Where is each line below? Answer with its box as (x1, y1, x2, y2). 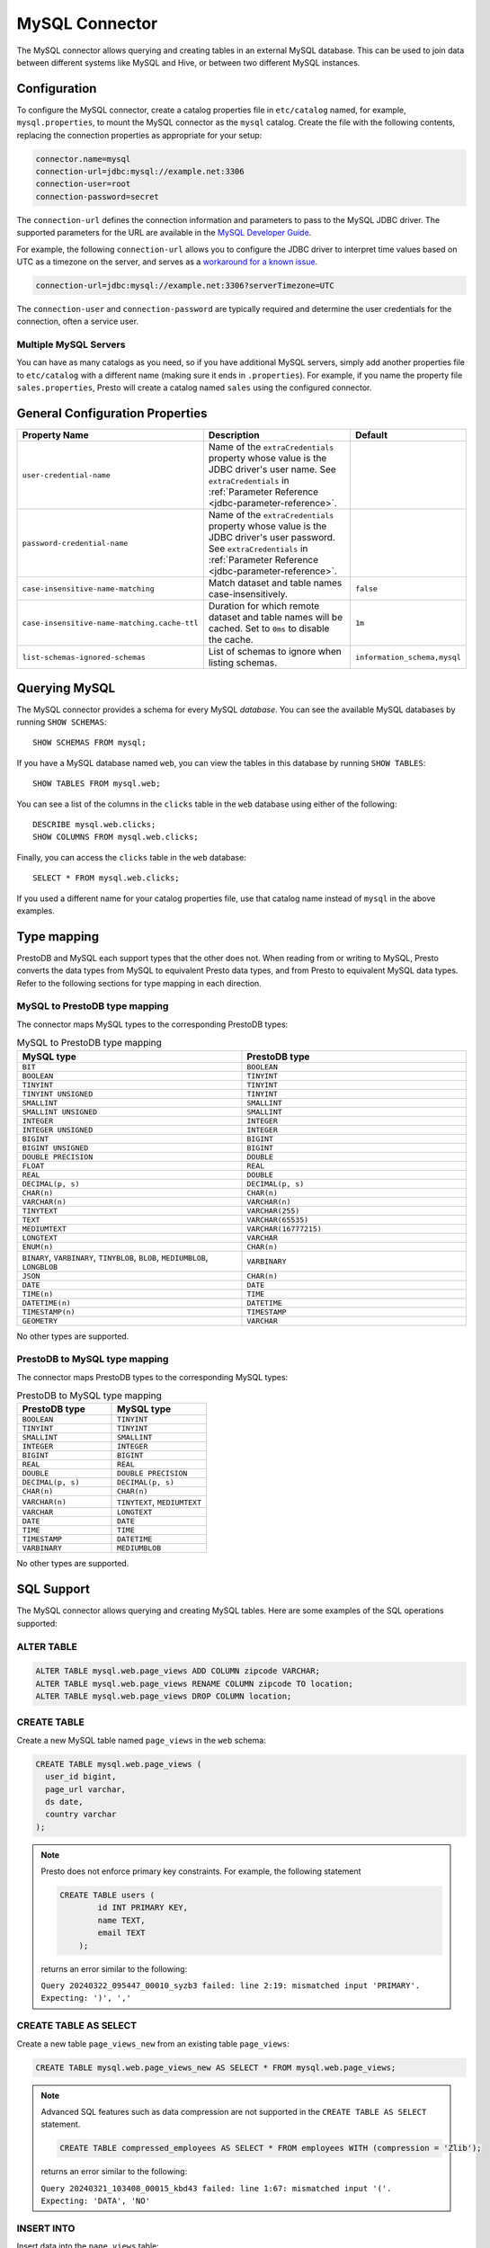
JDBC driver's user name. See (208, 463, 336, 476)
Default (355, 429, 388, 442)
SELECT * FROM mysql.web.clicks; (32, 873, 180, 883)
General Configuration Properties (16, 406, 208, 422)
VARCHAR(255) (246, 1206, 300, 1216)
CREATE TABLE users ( (59, 1890, 156, 1901)
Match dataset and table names (208, 576, 343, 589)
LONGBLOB (22, 1262, 58, 1271)
